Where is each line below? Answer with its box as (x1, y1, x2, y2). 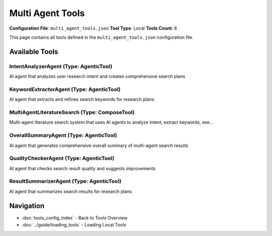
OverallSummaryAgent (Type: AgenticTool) (9, 132, 117, 139)
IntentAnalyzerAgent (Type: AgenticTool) (9, 63, 113, 70)
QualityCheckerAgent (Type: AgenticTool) (9, 155, 114, 162)
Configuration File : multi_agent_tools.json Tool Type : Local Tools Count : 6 (9, 25, 177, 31)
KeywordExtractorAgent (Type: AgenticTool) (9, 86, 121, 93)
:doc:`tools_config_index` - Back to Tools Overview (22, 214, 128, 221)
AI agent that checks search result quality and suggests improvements (9, 165, 156, 171)
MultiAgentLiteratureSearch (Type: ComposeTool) (9, 109, 135, 116)
